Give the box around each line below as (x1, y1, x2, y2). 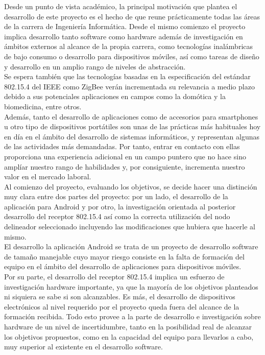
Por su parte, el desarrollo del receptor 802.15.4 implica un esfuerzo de (4, 271, 225, 282)
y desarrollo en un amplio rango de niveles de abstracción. (4, 61, 186, 72)
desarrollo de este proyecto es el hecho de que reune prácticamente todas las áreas (4, 11, 260, 21)
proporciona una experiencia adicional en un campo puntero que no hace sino (4, 151, 246, 161)
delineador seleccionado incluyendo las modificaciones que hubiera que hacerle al (4, 221, 255, 232)
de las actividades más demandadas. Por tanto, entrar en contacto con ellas (4, 141, 240, 152)
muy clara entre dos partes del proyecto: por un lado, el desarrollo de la (4, 191, 228, 202)
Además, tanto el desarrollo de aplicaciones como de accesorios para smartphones (4, 111, 258, 122)
